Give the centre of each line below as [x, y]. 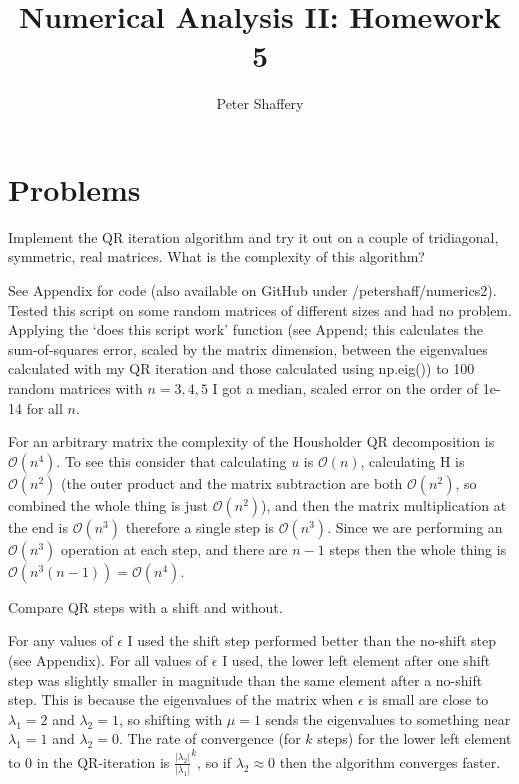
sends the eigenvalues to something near [388, 718]
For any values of [60, 640]
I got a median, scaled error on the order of [345, 388]
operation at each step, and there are [174, 548]
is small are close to [428, 699]
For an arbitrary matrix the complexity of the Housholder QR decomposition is [251, 441]
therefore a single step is [200, 526]
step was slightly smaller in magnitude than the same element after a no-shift [245, 679]
